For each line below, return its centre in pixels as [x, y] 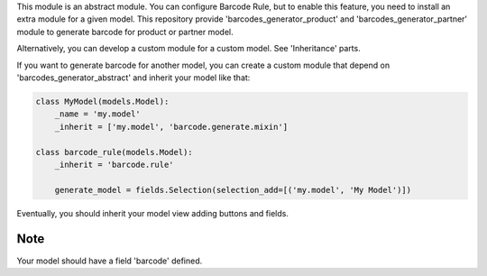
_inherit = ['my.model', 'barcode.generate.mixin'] [171, 127]
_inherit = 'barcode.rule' [115, 164]
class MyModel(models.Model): [102, 101]
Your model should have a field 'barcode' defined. [110, 261]
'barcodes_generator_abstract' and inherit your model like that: [133, 78]
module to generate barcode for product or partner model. [125, 32]
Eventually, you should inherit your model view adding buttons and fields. [152, 213]
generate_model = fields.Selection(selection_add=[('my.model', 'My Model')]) [233, 190]
